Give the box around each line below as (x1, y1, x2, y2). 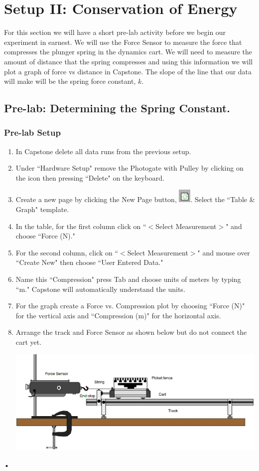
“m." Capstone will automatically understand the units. (15, 283, 185, 294)
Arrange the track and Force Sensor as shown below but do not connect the (15, 327, 247, 337)
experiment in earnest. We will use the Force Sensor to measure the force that (4, 36, 242, 47)
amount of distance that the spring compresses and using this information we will (4, 56, 253, 66)
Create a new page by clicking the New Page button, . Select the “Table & (15, 194, 255, 205)
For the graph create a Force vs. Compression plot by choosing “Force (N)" (15, 300, 245, 311)
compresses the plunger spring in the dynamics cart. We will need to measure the (4, 46, 253, 57)
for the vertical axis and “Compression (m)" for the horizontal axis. (15, 310, 221, 320)
